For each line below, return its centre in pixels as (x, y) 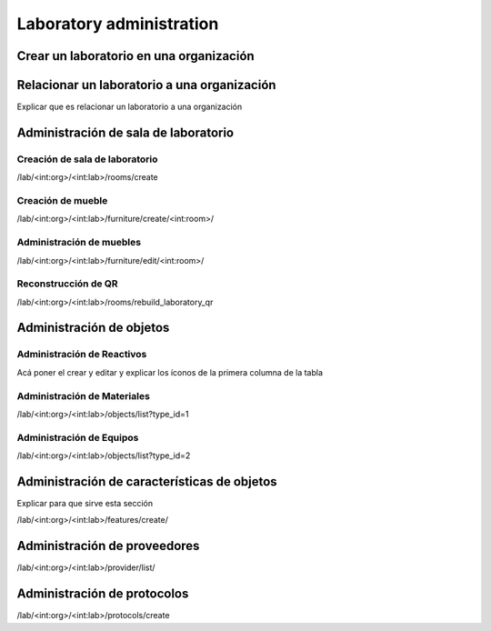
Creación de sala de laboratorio (87, 159)
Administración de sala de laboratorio (125, 132)
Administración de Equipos (78, 437)
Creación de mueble (62, 200)
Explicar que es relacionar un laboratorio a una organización (130, 107)
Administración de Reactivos (82, 355)
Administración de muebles (79, 243)
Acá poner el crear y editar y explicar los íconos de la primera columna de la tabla (170, 372)
